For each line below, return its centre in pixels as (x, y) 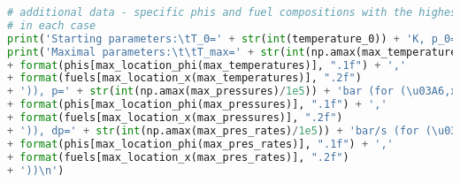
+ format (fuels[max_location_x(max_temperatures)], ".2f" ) (184, 78)
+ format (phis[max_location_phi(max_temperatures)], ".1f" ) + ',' (207, 65)
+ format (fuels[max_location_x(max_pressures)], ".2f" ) (175, 118)
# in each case (52, 25)
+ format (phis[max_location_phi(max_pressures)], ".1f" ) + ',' (197, 105)
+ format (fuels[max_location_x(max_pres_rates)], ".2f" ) (178, 157)
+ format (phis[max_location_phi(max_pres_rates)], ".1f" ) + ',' (200, 144)
